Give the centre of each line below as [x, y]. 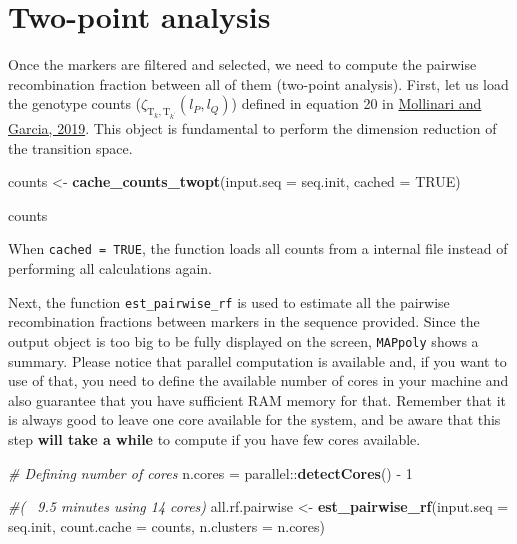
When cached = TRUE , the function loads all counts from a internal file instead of [258, 248]
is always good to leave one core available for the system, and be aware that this [254, 419]
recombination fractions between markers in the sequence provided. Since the [244, 321]
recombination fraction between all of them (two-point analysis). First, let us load [258, 83]
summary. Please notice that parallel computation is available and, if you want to [257, 360]
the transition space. [70, 147]
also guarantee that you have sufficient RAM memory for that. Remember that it [257, 399]
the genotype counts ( [75, 103]
